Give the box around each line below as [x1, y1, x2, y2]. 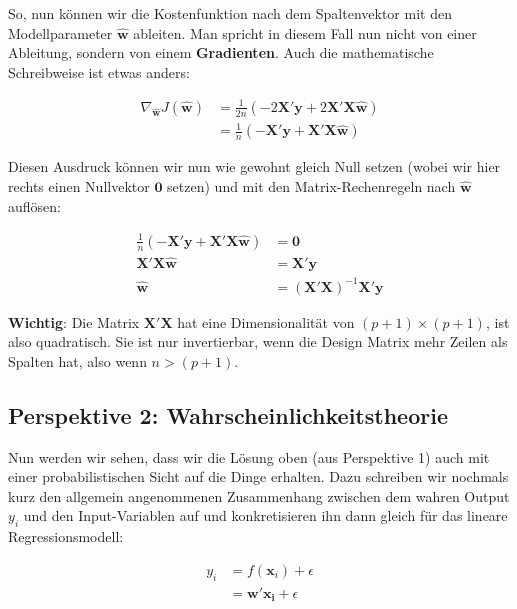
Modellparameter [8, 22, 113, 43]
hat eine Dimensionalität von [177, 311, 355, 332]
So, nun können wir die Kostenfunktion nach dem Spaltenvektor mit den [8, 3, 452, 23]
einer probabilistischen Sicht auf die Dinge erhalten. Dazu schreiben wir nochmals [8, 466, 509, 487]
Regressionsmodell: [8, 526, 124, 547]
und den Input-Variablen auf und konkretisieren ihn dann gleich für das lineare [23, 505, 508, 526]
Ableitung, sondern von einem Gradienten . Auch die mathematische [8, 42, 434, 63]
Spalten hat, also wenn [8, 350, 147, 371]
